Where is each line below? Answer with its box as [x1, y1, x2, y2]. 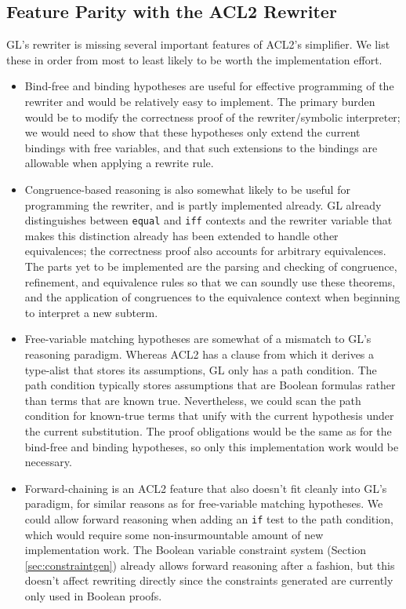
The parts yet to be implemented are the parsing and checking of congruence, [24, 257, 397, 274]
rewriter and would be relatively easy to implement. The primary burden [24, 93, 375, 109]
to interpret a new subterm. [24, 304, 158, 320]
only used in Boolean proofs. [24, 587, 162, 604]
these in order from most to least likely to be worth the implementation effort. [6, 51, 382, 67]
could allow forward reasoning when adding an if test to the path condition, [24, 510, 393, 527]
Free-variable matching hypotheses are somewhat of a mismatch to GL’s [24, 330, 372, 347]
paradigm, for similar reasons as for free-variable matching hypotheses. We [24, 495, 383, 512]
